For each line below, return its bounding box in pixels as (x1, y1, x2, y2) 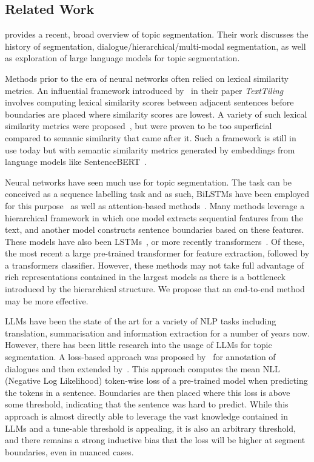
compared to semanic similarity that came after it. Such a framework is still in (5, 131, 296, 144)
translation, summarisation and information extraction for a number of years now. (5, 326, 310, 339)
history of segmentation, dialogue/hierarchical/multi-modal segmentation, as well (5, 39, 306, 52)
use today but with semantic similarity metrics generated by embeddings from (5, 143, 295, 156)
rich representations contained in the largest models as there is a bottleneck (5, 270, 286, 283)
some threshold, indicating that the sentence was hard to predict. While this (5, 398, 289, 410)
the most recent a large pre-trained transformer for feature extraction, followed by (5, 247, 310, 259)
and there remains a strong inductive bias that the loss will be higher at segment (5, 434, 306, 446)
